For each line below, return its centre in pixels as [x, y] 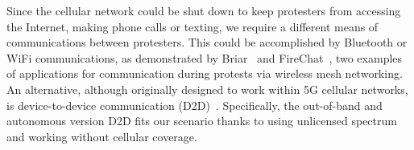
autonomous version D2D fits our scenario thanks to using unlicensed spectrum [202, 121]
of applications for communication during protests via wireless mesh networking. [205, 73]
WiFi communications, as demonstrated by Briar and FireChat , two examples [205, 57]
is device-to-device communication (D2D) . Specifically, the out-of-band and [195, 105]
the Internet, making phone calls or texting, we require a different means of [193, 26]
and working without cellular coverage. [102, 136]
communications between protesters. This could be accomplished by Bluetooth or [207, 42]
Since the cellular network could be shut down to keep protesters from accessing [204, 10]
